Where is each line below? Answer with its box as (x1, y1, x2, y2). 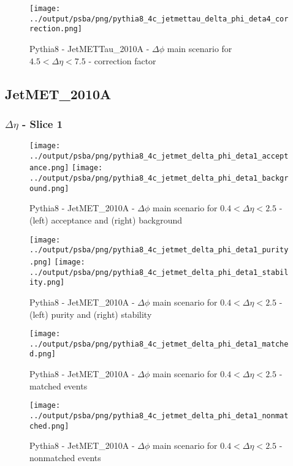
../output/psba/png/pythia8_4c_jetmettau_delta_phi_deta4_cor (29, 14, 289, 23)
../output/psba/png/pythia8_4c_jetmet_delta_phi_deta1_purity (29, 246, 289, 255)
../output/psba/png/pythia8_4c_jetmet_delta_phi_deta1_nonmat (29, 411, 289, 420)
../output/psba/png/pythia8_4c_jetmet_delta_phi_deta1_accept (29, 151, 289, 160)
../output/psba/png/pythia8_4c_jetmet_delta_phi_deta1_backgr (29, 174, 289, 183)
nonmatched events (29, 451, 101, 464)
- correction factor (88, 54, 156, 67)
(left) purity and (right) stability (29, 307, 152, 320)
